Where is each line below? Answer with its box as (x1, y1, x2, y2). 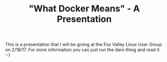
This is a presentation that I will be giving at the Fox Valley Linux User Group (5, 42, 162, 48)
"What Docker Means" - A (28, 3, 140, 14)
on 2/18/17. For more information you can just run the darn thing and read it (5, 47, 159, 53)
